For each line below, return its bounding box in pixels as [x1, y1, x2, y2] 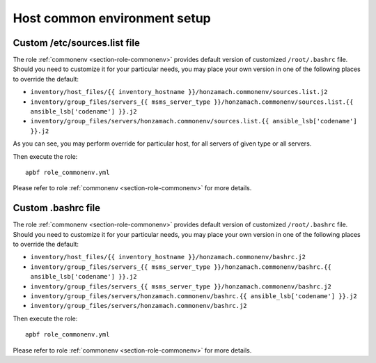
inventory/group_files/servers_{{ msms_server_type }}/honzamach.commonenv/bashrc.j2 [30, 282, 332, 291]
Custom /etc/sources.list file [13, 37, 141, 49]
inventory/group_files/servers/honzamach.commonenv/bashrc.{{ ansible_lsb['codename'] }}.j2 [30, 293, 358, 300]
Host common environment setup [13, 10, 212, 26]
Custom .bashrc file [13, 202, 101, 214]
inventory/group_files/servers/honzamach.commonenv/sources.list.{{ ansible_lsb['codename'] [30, 117, 358, 125]
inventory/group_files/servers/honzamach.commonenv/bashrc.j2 [30, 302, 247, 310]
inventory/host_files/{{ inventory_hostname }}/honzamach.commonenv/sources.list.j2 [30, 88, 328, 96]
